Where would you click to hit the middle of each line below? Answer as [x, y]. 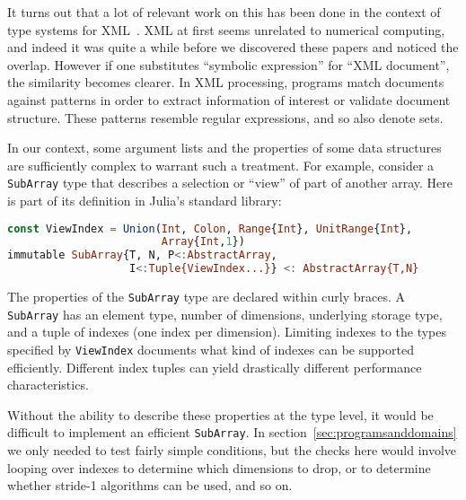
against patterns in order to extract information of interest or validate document [229, 99]
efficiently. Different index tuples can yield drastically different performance [215, 367]
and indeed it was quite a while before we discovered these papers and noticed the [233, 47]
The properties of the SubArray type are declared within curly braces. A [207, 297]
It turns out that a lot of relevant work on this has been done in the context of [224, 12]
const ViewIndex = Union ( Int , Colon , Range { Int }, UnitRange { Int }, [210, 228]
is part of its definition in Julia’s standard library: [145, 200]
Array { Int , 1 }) [203, 242]
